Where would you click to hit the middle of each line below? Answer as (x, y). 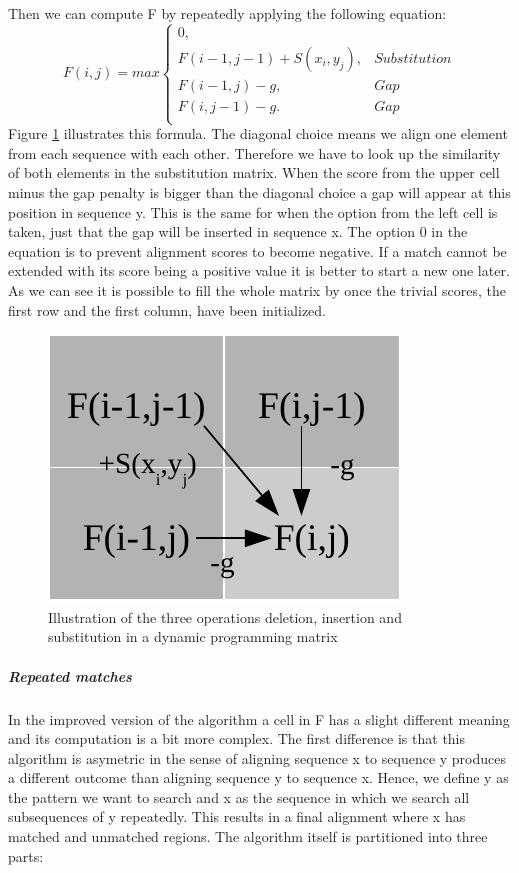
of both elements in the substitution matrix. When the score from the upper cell (254, 172)
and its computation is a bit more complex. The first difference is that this (237, 738)
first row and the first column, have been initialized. (167, 309)
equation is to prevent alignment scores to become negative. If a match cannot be (257, 250)
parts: (26, 855)
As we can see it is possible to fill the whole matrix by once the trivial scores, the (257, 289)
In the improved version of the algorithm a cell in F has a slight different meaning (259, 718)
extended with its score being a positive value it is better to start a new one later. (259, 270)
